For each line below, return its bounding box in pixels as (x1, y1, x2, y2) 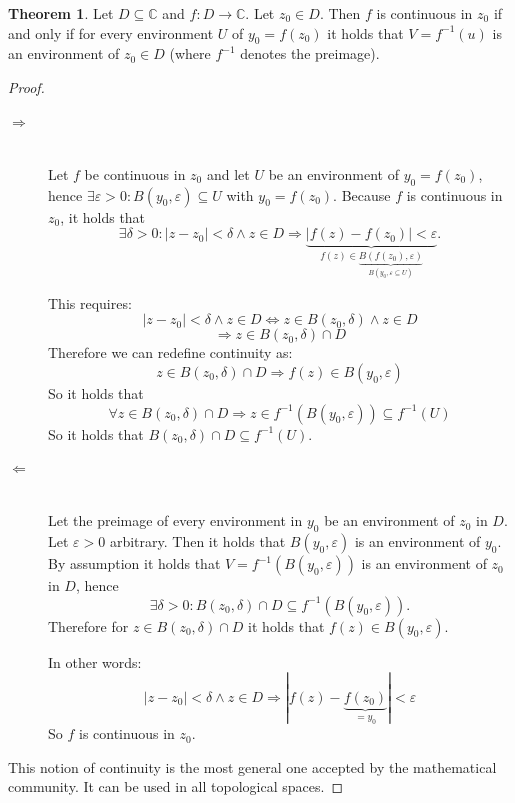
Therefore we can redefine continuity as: (48, 342, 293, 363)
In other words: (48, 651, 142, 672)
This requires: (48, 292, 132, 313)
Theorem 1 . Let (8, 3, 114, 23)
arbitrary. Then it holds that (109, 531, 286, 552)
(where (169, 43, 211, 64)
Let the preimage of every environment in (48, 510, 303, 531)
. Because (333, 184, 391, 205)
